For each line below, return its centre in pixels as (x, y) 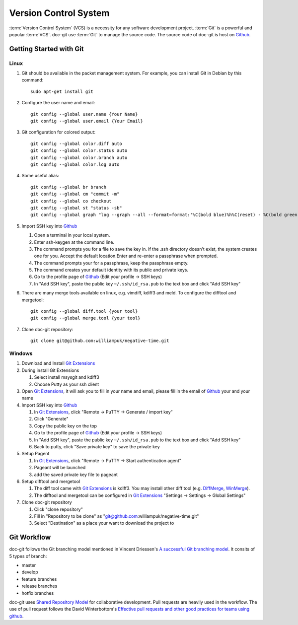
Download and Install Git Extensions (58, 363)
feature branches (39, 579)
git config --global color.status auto (79, 151)
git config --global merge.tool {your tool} (86, 318)
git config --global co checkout (71, 201)
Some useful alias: (40, 176)
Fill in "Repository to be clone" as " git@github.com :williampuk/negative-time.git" (116, 516)
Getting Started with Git (46, 49)
